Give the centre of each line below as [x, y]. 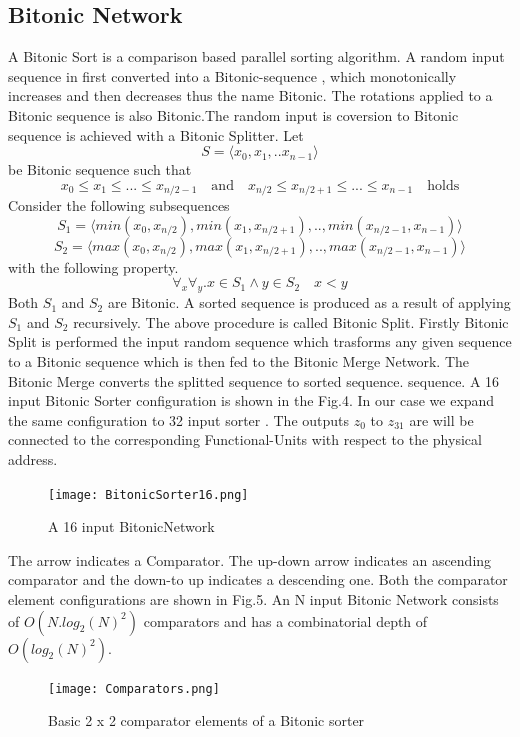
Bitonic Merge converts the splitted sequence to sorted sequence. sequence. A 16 [254, 380]
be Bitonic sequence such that [100, 169]
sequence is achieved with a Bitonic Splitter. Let [156, 134]
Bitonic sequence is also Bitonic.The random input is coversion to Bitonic [233, 114]
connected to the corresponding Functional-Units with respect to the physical [245, 439]
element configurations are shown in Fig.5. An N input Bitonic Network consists [253, 598]
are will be [441, 419]
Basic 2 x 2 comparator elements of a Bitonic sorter [206, 720]
